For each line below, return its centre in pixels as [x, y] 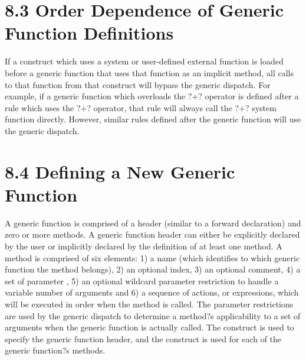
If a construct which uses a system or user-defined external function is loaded [144, 61]
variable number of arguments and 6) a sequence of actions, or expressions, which [152, 292]
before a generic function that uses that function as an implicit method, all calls [149, 72]
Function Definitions [89, 33]
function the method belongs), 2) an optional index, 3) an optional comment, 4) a [153, 269]
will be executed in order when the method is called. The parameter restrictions [149, 304]
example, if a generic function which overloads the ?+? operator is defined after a [152, 96]
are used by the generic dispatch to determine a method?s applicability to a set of [153, 315]
